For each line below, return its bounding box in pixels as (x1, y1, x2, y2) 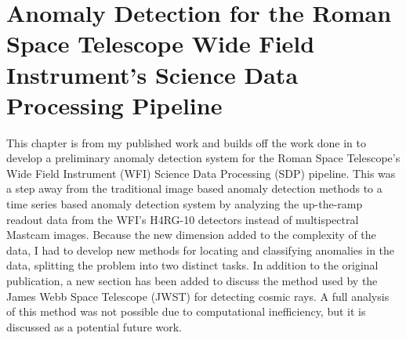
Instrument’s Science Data (6, 58, 299, 90)
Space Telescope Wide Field (6, 27, 315, 60)
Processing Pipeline (6, 89, 223, 121)
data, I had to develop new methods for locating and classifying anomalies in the (6, 241, 395, 258)
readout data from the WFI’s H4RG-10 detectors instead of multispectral (6, 211, 359, 227)
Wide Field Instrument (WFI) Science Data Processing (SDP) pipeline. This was (6, 165, 396, 181)
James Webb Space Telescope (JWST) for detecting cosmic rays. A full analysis (6, 288, 390, 304)
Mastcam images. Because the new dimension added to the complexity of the (6, 226, 376, 243)
